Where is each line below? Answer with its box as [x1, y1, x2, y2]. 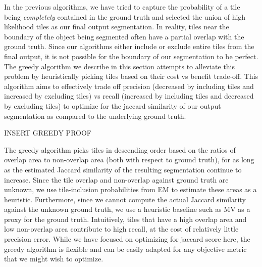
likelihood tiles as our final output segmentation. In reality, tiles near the [4, 21, 229, 32]
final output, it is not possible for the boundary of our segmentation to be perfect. [4, 51, 258, 61]
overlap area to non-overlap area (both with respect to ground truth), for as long [4, 154, 254, 165]
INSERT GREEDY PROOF [4, 127, 91, 138]
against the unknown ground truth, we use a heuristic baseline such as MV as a [4, 204, 250, 214]
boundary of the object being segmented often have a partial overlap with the [4, 31, 244, 41]
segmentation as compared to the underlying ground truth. [4, 110, 186, 121]
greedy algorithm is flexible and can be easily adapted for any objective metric [4, 243, 247, 254]
